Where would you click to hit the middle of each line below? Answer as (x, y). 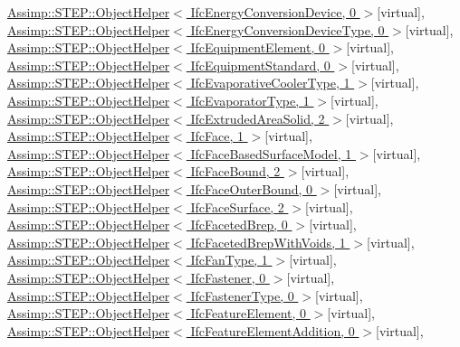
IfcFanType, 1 (229, 260)
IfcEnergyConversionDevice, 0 (273, 12)
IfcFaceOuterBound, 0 (252, 188)
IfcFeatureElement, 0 (249, 313)
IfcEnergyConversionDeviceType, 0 (287, 29)
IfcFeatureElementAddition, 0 (273, 330)
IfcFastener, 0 (228, 277)
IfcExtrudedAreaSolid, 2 (258, 118)
